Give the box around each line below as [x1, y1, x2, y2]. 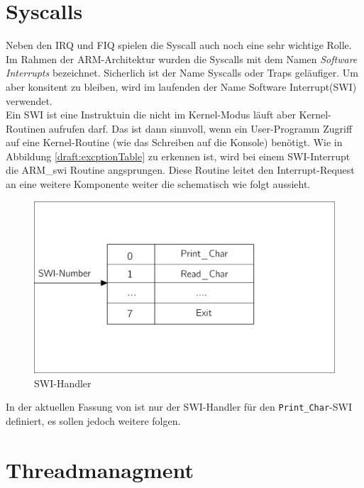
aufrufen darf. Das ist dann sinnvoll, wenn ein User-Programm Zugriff [48, 121, 353, 135]
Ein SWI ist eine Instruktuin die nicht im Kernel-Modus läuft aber [6, 107, 296, 122]
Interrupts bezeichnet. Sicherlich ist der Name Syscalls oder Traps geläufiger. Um [6, 65, 358, 80]
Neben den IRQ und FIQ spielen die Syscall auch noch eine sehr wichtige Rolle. [6, 38, 352, 52]
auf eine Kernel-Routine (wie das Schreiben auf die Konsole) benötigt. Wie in [6, 135, 343, 150]
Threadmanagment [6, 455, 194, 484]
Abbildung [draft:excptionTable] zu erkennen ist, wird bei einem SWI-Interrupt [6, 148, 351, 163]
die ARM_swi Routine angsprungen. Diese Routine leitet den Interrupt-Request [6, 162, 355, 177]
